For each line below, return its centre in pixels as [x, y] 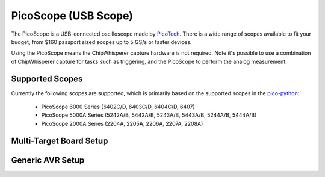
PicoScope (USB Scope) [72, 16]
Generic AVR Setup [48, 160]
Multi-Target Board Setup [60, 141]
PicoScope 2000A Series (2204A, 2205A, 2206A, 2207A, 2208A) [122, 123]
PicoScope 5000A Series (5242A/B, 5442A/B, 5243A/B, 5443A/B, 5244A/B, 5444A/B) [149, 115]
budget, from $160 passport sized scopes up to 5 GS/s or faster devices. [101, 42]
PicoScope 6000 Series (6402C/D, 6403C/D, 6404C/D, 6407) [118, 107]
